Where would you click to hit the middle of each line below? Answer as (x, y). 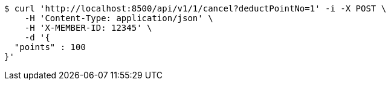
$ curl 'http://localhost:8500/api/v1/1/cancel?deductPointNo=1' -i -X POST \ (195, 8)
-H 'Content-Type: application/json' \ (119, 18)
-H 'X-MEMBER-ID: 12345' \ (88, 28)
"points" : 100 (50, 47)
